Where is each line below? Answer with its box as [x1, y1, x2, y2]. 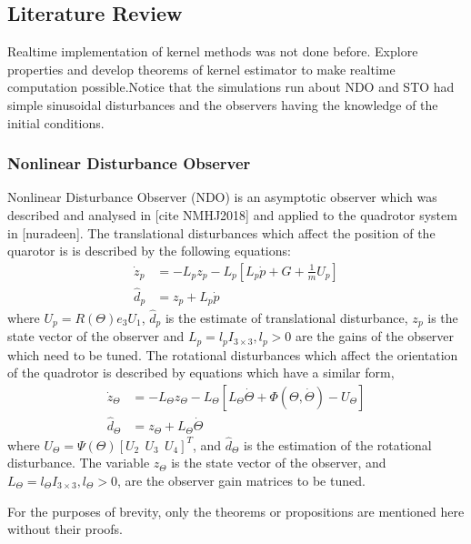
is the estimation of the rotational [244, 435, 432, 454]
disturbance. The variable [7, 453, 150, 472]
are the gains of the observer [295, 327, 455, 346]
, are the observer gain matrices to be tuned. [116, 470, 366, 489]
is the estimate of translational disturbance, [165, 307, 408, 327]
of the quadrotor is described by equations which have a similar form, [7, 363, 395, 382]
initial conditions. [7, 113, 105, 132]
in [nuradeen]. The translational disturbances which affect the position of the [7, 223, 436, 242]
